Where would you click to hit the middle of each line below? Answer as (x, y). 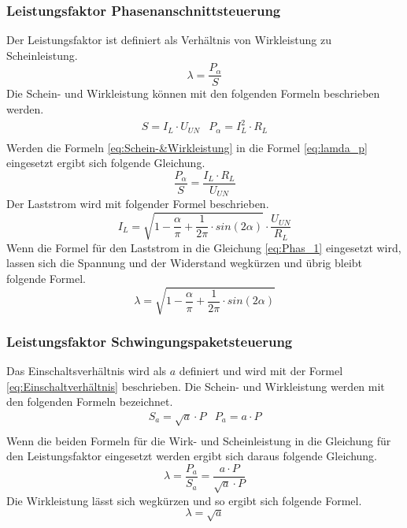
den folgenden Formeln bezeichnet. (90, 402)
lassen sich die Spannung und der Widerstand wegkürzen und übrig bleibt (185, 263)
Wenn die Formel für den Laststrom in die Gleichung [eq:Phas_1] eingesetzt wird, (204, 247)
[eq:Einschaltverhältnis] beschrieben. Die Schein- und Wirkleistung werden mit (196, 386)
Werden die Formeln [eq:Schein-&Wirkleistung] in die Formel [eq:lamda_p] (187, 147)
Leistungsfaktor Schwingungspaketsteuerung (150, 341)
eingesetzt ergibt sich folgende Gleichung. (106, 163)
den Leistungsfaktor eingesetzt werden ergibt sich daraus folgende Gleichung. (192, 456)
